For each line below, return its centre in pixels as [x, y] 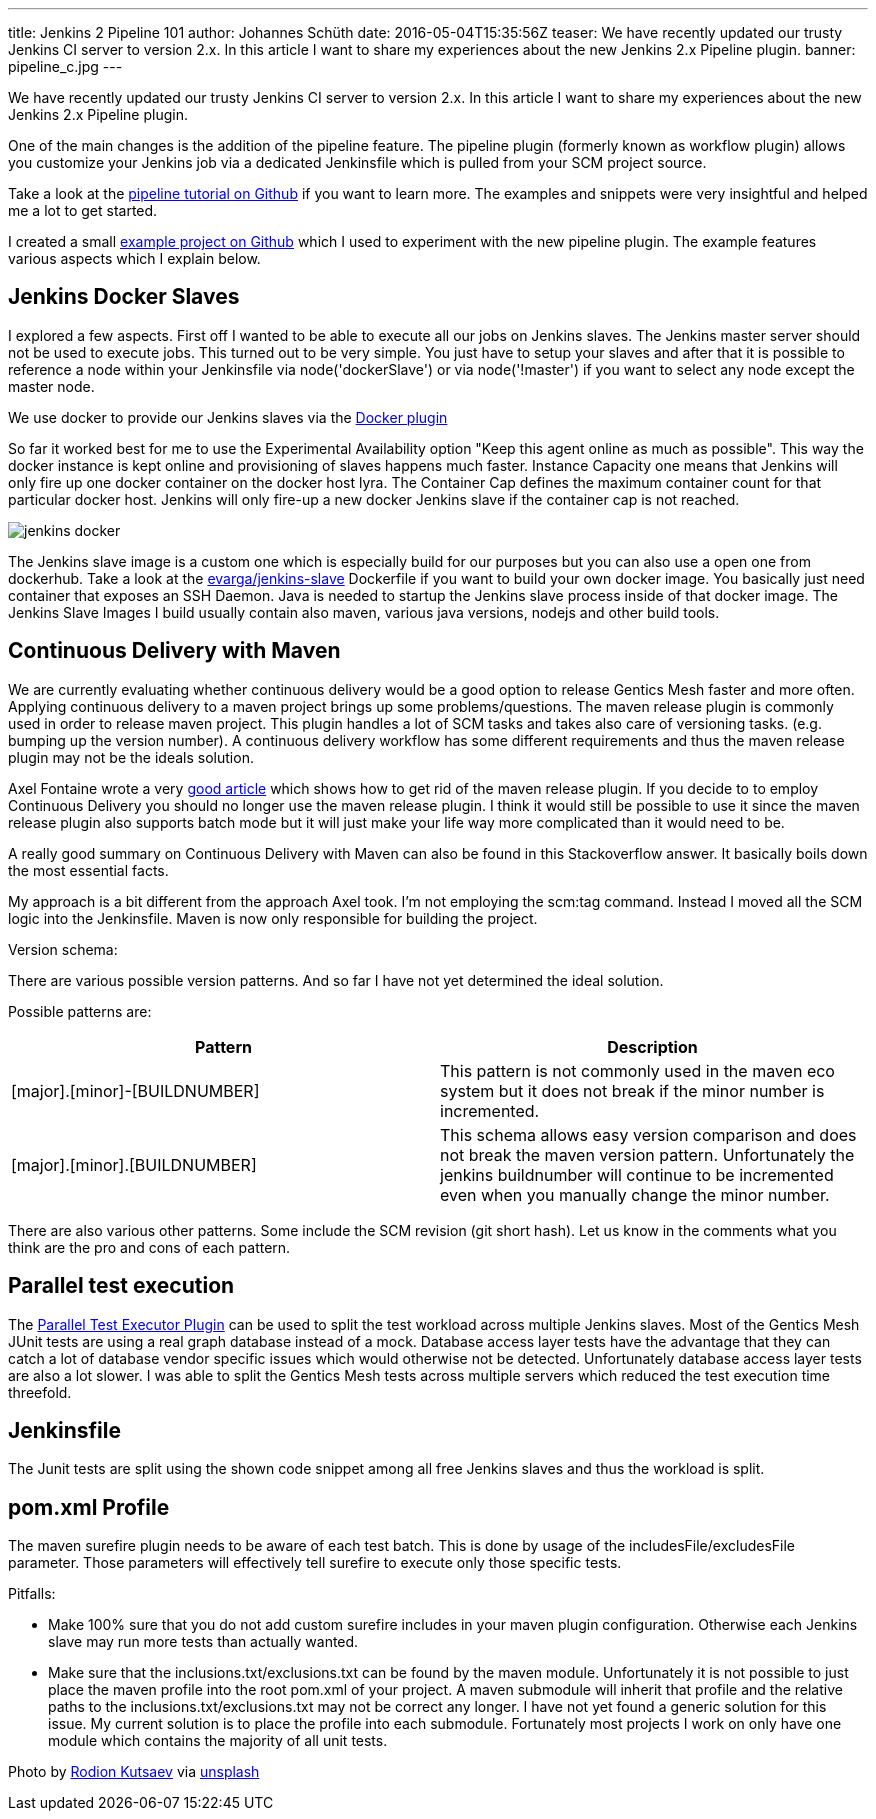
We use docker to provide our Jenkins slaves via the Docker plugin [228, 417]
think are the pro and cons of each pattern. [149, 1247]
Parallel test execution [121, 1286]
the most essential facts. [88, 870]
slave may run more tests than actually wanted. [203, 1642]
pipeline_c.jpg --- [65, 66]
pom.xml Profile [89, 1507]
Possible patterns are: [80, 1011]
